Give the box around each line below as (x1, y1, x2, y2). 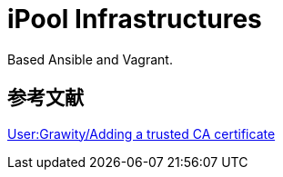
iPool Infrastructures (7, 4, 262, 34)
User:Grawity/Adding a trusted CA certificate (7, 125, 276, 142)
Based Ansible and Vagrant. (7, 51, 173, 67)
